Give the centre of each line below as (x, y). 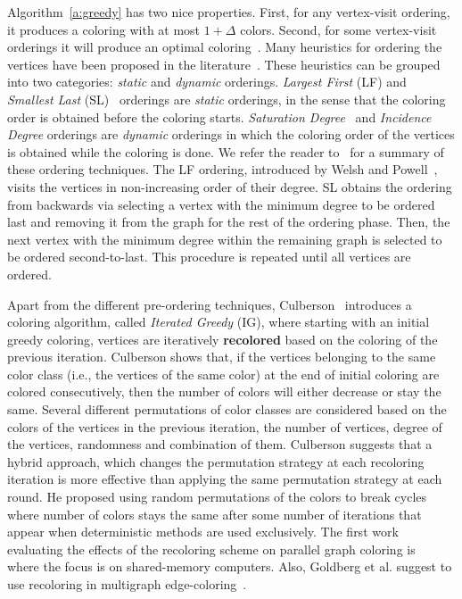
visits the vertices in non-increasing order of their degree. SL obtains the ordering (230, 186)
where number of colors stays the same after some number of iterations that (214, 514)
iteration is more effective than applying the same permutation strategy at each (225, 479)
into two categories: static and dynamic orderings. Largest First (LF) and (207, 82)
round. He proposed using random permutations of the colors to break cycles (217, 497)
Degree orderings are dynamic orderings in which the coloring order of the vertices (231, 134)
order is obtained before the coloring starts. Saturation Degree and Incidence (219, 116)
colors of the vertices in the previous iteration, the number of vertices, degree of (225, 426)
